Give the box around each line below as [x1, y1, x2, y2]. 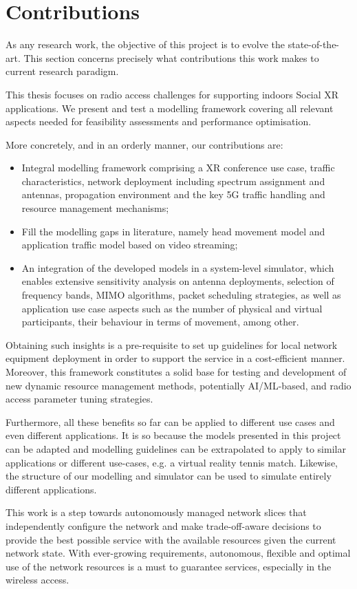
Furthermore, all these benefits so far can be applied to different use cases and [6, 414, 335, 429]
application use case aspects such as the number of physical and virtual [21, 301, 323, 315]
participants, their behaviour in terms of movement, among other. [21, 314, 299, 329]
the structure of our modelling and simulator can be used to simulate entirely [6, 469, 332, 483]
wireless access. [6, 572, 69, 587]
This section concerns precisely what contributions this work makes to [23, 50, 319, 65]
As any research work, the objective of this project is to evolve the [6, 37, 285, 52]
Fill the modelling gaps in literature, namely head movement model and [21, 224, 325, 238]
